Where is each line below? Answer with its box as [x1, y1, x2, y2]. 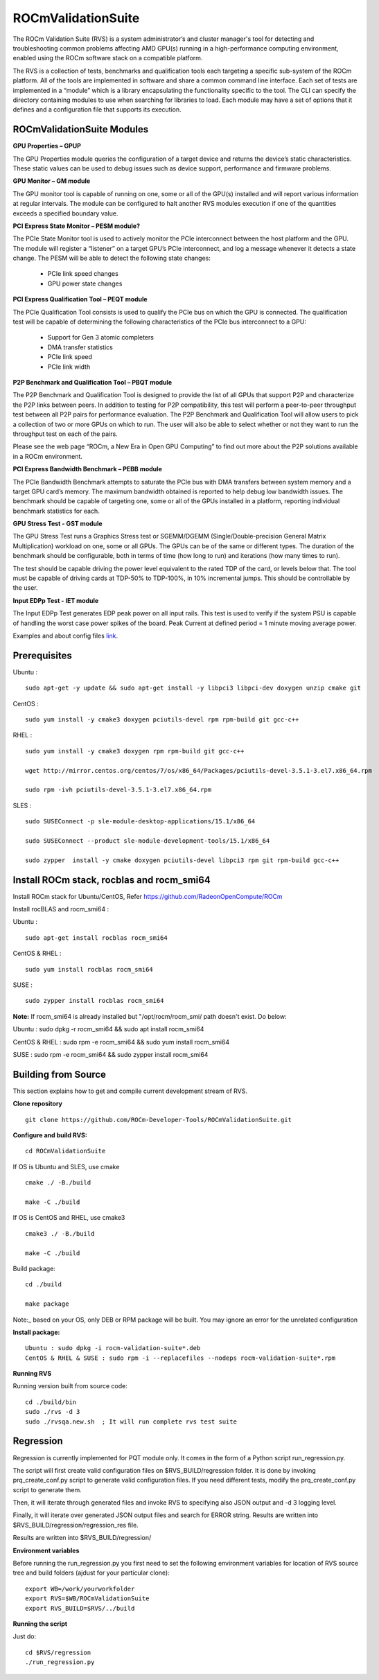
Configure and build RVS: [12, 1131, 88, 1139]
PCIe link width [47, 362, 91, 371]
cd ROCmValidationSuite [25, 1147, 106, 1155]
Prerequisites [12, 649, 72, 661]
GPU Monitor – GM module [12, 177, 91, 185]
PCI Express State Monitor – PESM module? [12, 222, 140, 230]
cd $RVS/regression [25, 1648, 91, 1656]
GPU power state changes [47, 279, 123, 288]
